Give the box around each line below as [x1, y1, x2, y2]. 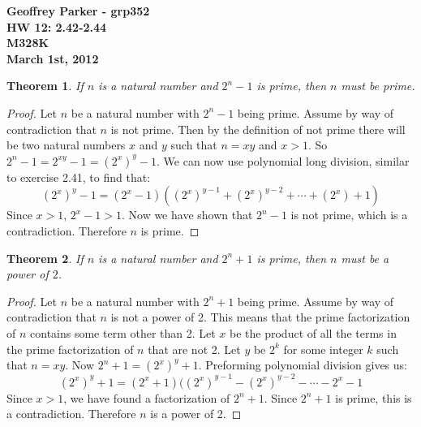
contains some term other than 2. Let [30, 324, 216, 341]
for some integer [283, 340, 363, 357]
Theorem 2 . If [6, 249, 84, 266]
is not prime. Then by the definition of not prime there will [110, 120, 406, 137]
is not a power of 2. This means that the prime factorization [110, 308, 410, 326]
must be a [341, 249, 389, 266]
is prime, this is [335, 389, 412, 406]
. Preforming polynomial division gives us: [198, 356, 407, 373]
